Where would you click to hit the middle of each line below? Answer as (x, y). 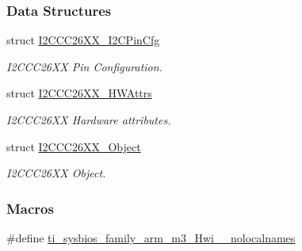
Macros (30, 208)
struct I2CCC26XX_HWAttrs (79, 93)
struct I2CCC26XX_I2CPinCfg (83, 40)
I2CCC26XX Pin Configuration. (84, 66)
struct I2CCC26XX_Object (74, 146)
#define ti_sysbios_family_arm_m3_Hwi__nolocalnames (151, 238)
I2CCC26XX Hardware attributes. (89, 120)
